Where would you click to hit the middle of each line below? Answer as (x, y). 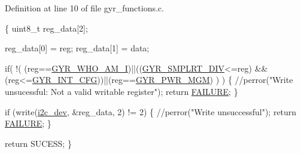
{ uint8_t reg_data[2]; (46, 28)
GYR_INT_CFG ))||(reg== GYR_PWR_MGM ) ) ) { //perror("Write (162, 80)
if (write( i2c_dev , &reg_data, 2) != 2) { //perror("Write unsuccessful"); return (151, 111)
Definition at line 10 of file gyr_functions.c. (84, 8)
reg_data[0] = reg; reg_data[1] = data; (77, 48)
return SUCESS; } (38, 143)
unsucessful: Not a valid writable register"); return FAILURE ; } (121, 91)
